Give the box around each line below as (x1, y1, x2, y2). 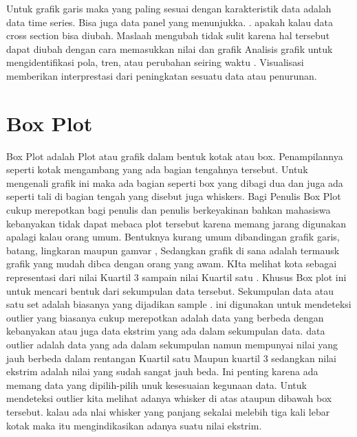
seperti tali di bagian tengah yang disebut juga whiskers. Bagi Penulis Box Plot (6, 189, 341, 203)
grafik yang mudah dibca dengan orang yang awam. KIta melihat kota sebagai (6, 256, 337, 271)
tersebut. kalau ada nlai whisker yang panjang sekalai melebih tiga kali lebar (6, 404, 330, 418)
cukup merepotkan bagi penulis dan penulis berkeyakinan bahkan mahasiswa (6, 203, 331, 217)
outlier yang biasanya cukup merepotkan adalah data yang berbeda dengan (6, 310, 324, 324)
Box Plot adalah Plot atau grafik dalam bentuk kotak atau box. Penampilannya (6, 148, 343, 163)
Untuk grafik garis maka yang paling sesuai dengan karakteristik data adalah (6, 1, 332, 15)
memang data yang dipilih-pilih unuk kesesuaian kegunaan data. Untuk (6, 377, 307, 392)
